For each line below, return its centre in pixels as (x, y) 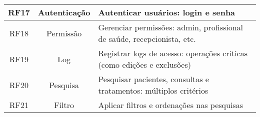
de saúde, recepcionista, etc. (147, 39)
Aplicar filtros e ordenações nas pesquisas (170, 105)
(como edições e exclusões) (144, 64)
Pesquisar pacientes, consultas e (153, 79)
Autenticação (64, 12)
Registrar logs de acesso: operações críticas (173, 53)
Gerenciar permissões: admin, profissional (171, 27)
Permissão (64, 33)
